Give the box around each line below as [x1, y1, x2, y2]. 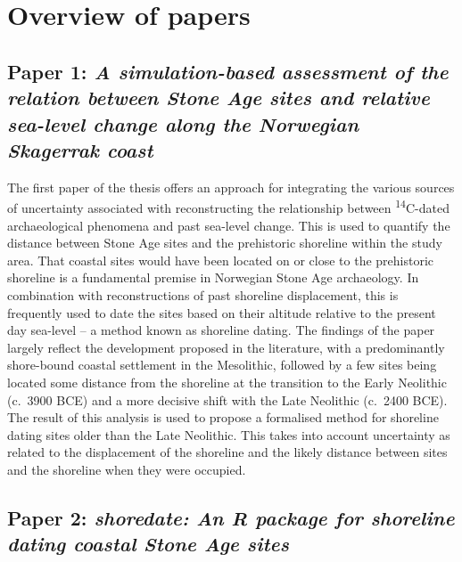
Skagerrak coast [7, 135, 153, 163]
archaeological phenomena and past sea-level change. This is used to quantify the [7, 216, 450, 234]
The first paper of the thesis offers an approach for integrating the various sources [7, 177, 455, 196]
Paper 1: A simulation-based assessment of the [7, 57, 449, 85]
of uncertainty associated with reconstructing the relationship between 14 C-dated [7, 196, 450, 216]
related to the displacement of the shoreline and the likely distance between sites [7, 443, 448, 461]
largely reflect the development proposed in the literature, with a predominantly [7, 338, 445, 356]
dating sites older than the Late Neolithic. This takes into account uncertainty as [7, 425, 450, 444]
